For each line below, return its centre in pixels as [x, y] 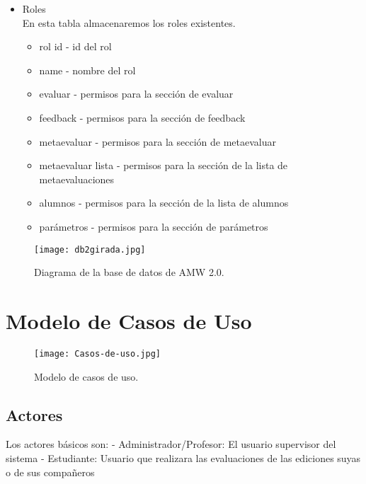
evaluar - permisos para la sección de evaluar [136, 94]
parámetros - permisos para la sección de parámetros [154, 226]
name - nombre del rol [87, 70]
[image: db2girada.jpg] [90, 249]
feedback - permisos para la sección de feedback [142, 117]
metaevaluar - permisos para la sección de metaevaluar [158, 141]
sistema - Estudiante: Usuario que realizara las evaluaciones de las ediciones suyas [183, 457]
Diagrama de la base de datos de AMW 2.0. [129, 272]
